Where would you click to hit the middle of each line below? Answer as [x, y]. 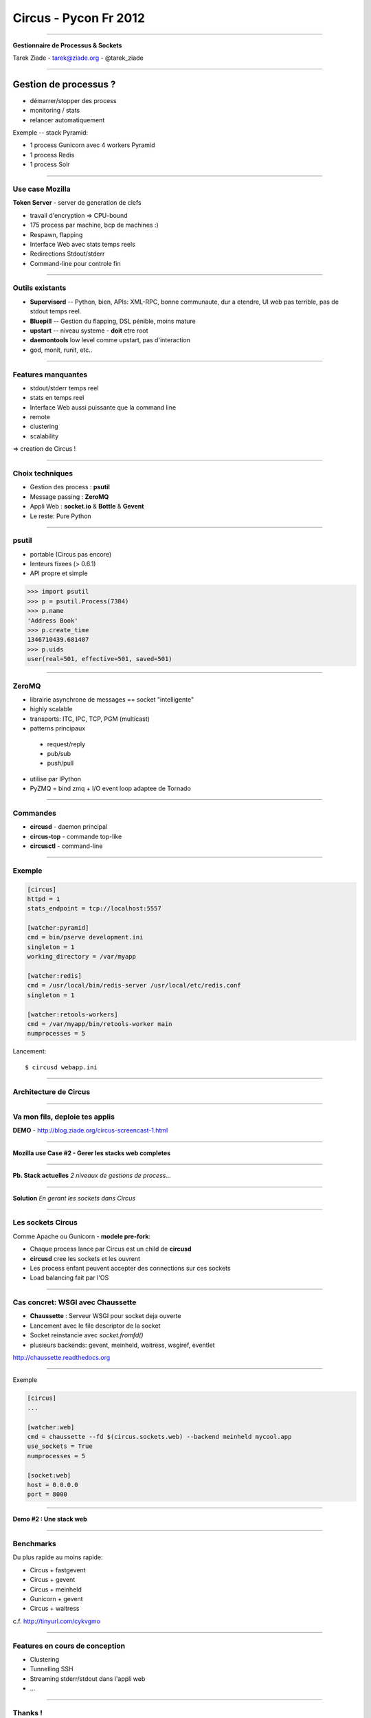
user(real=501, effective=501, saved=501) [100, 659]
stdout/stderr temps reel [64, 388]
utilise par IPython [56, 779]
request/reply [66, 744]
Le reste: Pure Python [61, 516]
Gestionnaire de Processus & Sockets [67, 45]
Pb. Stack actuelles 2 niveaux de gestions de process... [92, 1176]
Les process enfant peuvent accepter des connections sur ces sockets [130, 1268]
